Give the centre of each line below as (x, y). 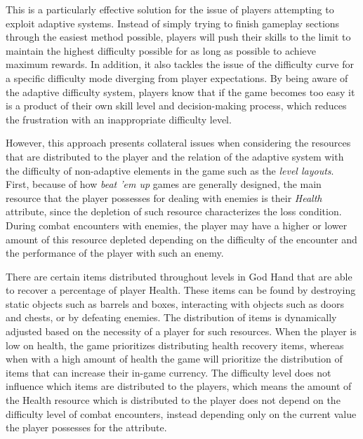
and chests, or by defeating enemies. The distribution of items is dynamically (171, 317)
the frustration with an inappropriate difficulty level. (119, 119)
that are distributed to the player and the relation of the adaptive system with (175, 156)
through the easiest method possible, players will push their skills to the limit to (178, 37)
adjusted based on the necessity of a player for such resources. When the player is (181, 331)
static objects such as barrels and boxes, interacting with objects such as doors (175, 303)
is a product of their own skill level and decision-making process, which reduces (176, 106)
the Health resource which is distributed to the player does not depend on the (173, 400)
